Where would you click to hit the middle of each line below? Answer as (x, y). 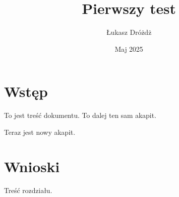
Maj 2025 (129, 49)
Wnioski (32, 166)
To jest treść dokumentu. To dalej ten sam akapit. (80, 115)
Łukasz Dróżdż (129, 32)
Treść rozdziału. (28, 190)
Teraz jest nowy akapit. (40, 132)
